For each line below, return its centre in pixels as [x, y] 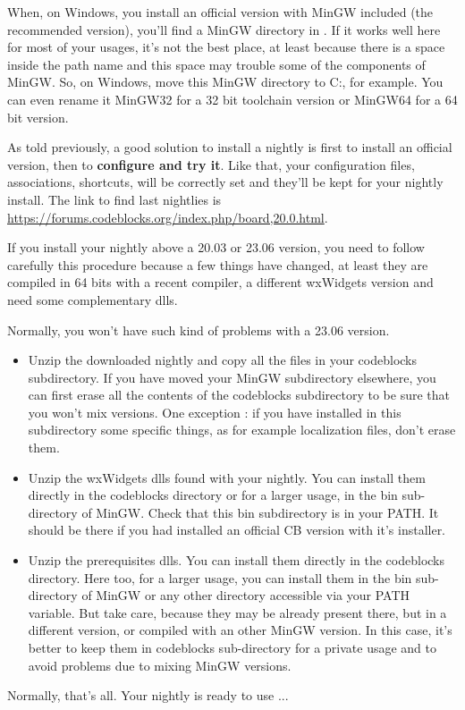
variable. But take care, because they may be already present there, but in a [237, 612]
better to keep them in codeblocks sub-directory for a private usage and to [232, 647]
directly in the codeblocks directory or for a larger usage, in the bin [213, 495]
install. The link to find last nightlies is [114, 199]
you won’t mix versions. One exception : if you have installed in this [215, 412]
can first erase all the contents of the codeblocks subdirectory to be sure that [239, 395]
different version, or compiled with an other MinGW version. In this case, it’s [240, 630]
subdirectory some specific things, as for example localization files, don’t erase [242, 430]
